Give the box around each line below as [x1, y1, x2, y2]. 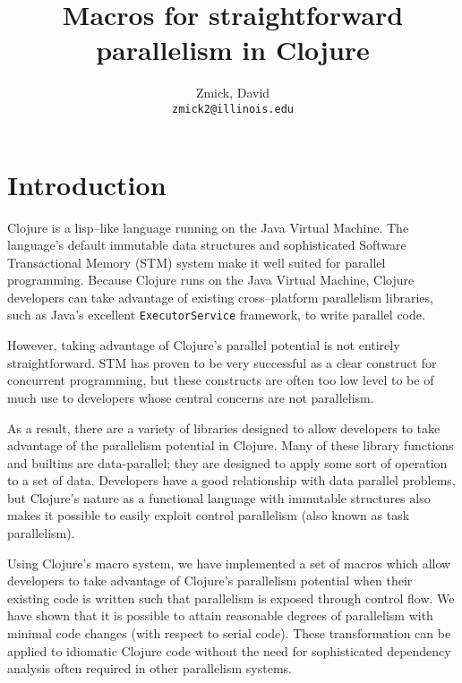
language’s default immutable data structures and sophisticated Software [7, 235, 406, 254]
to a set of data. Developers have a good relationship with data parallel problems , [7, 471, 456, 490]
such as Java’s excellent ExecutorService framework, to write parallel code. [7, 305, 425, 324]
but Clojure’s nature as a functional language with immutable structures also [7, 488, 431, 507]
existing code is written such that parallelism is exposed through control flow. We [7, 588, 455, 607]
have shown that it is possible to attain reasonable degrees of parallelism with [7, 606, 433, 625]
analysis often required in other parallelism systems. [7, 659, 292, 678]
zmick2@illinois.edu [171, 102, 295, 115]
